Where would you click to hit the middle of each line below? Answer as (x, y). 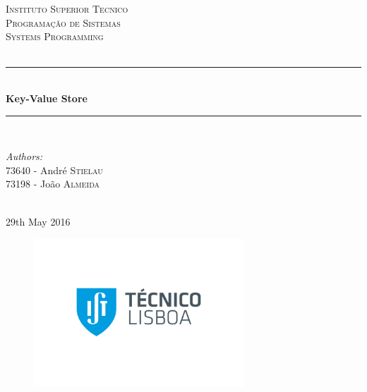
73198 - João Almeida (53, 184)
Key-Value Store (47, 98)
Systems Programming (55, 36)
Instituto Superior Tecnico (67, 8)
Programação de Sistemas (63, 22)
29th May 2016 (38, 221)
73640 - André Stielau (54, 170)
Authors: (24, 156)
